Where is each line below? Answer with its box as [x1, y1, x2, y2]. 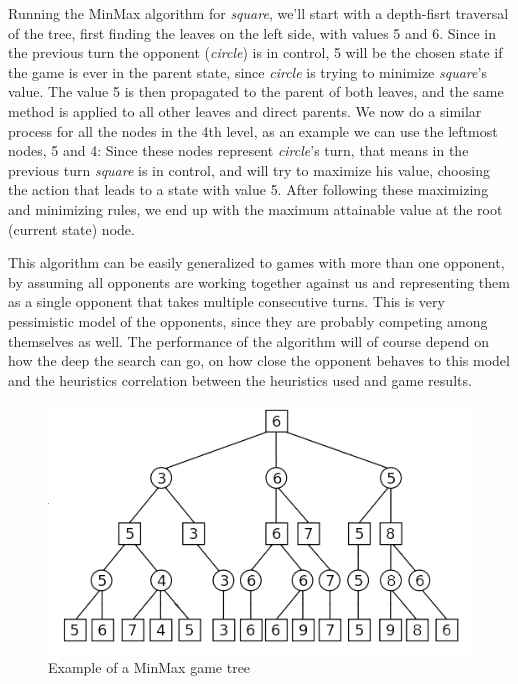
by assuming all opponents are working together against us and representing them [8, 271, 510, 292]
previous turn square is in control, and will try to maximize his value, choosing [8, 159, 490, 180]
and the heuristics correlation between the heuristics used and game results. [8, 369, 472, 390]
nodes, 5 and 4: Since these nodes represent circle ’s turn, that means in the [8, 140, 469, 161]
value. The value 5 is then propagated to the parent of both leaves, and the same [8, 81, 504, 102]
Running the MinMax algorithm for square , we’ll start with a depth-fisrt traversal [8, 3, 509, 23]
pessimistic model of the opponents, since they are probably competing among [8, 310, 488, 331]
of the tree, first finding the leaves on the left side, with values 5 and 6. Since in [8, 22, 497, 43]
